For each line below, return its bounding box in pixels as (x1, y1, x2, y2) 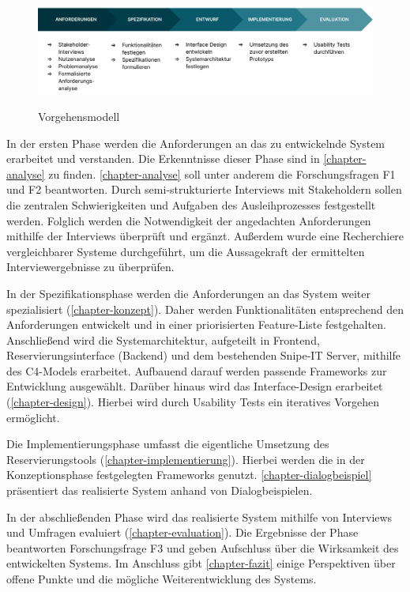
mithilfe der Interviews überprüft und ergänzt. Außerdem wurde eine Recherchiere (6, 228, 404, 244)
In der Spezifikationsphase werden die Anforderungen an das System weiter (6, 285, 371, 301)
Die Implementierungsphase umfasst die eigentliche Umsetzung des (6, 436, 329, 452)
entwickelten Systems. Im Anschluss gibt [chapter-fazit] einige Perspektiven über (6, 555, 396, 571)
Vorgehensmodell (38, 107, 120, 124)
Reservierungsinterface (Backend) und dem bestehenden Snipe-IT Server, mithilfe (6, 347, 401, 364)
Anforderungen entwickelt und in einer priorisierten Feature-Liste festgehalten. (6, 316, 386, 333)
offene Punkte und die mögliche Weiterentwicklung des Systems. (6, 571, 317, 586)
